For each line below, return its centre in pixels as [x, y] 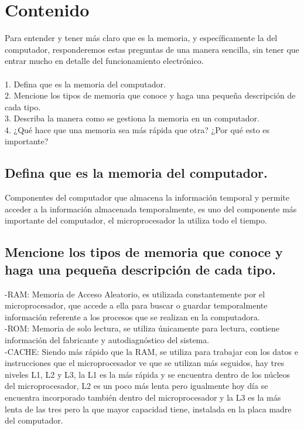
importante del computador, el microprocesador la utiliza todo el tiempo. [136, 220]
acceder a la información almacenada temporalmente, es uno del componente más [151, 209]
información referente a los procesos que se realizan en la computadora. [132, 316]
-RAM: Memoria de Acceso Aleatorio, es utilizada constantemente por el [135, 294]
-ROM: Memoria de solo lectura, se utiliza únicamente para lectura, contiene [142, 328]
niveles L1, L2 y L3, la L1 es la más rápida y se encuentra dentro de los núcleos [148, 374]
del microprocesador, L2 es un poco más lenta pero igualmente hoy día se [136, 386]
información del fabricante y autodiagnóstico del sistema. [107, 340]
